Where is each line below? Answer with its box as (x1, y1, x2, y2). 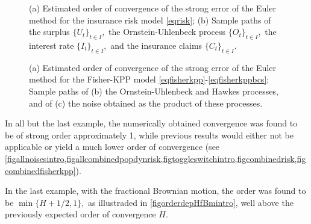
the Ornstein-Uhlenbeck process (108, 25, 226, 38)
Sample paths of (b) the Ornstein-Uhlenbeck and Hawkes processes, (29, 84, 278, 97)
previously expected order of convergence (5, 208, 156, 220)
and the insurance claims (110, 39, 203, 51)
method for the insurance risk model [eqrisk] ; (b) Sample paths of (29, 13, 271, 26)
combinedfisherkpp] (5, 164, 76, 176)
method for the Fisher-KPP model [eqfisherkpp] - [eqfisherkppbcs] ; (29, 73, 269, 86)
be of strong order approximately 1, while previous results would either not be (5, 128, 294, 141)
